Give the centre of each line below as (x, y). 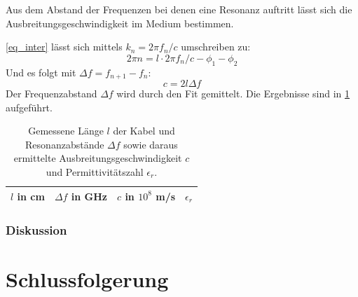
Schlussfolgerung (87, 278)
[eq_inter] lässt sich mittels (64, 47)
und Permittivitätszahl (95, 172)
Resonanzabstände (65, 144)
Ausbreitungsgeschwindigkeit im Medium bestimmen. (120, 23)
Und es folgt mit (41, 72)
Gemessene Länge (66, 131)
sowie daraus (151, 144)
